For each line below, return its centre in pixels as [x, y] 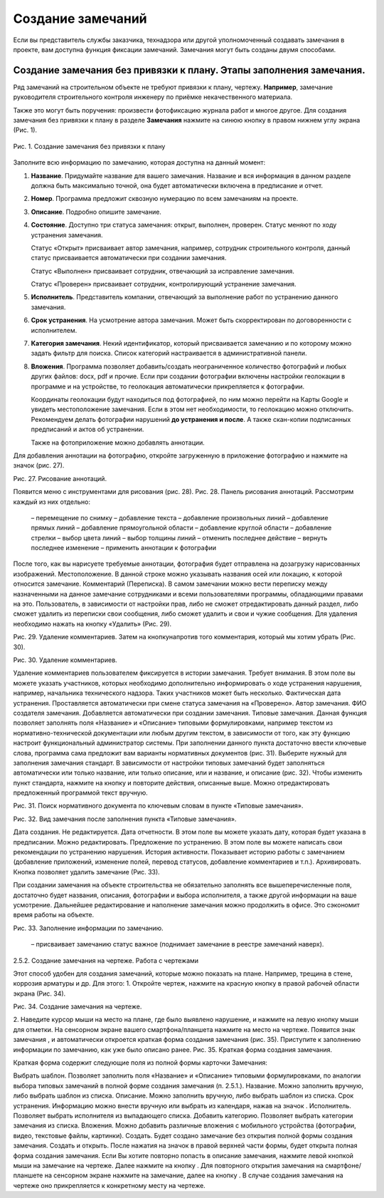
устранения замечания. [67, 234]
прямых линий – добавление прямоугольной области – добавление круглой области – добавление [181, 528]
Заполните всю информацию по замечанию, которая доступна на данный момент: [139, 162]
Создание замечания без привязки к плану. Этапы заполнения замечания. [189, 70]
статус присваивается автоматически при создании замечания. [129, 258]
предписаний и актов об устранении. [87, 429]
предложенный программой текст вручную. [81, 793]
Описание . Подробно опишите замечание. [96, 212]
